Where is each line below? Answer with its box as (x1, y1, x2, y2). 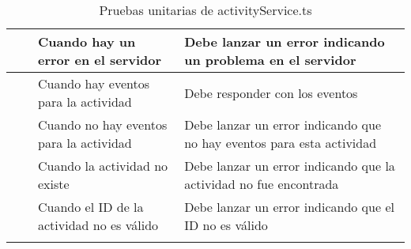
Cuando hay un (38, 32, 136, 51)
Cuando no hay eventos (38, 115, 168, 134)
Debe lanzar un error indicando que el (184, 198, 394, 216)
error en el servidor (38, 51, 162, 69)
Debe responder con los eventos (184, 83, 358, 102)
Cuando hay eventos (38, 74, 149, 92)
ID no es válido (184, 216, 268, 234)
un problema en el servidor (184, 51, 356, 69)
